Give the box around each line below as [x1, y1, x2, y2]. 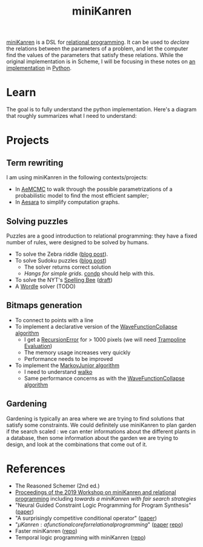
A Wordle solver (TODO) [15, 283, 76, 290]
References [6, 462, 65, 475]
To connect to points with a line [15, 316, 94, 323]
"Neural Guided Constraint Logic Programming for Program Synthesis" [15, 501, 191, 509]
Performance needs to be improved [24, 355, 113, 362]
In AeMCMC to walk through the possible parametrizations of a [15, 185, 173, 193]
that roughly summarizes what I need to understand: [6, 112, 137, 120]
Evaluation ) [24, 342, 53, 349]
